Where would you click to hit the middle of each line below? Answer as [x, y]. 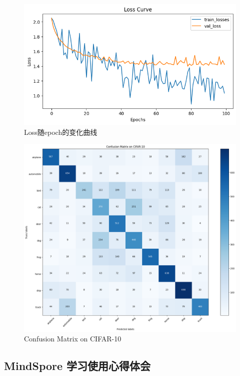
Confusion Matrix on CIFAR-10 [73, 339]
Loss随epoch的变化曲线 [61, 132]
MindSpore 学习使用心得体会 [77, 366]
